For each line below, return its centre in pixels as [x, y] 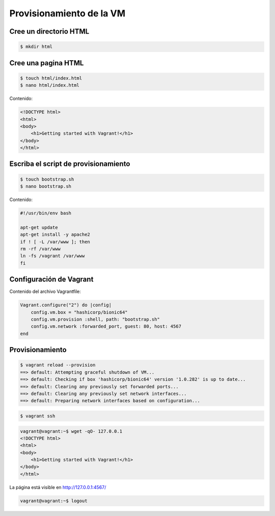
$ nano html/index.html [50, 85]
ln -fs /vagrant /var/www [52, 256]
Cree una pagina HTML [47, 63]
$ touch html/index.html [51, 78]
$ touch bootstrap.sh [47, 179]
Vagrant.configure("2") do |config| [66, 305]
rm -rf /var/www [40, 249]
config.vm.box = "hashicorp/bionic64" [79, 312]
